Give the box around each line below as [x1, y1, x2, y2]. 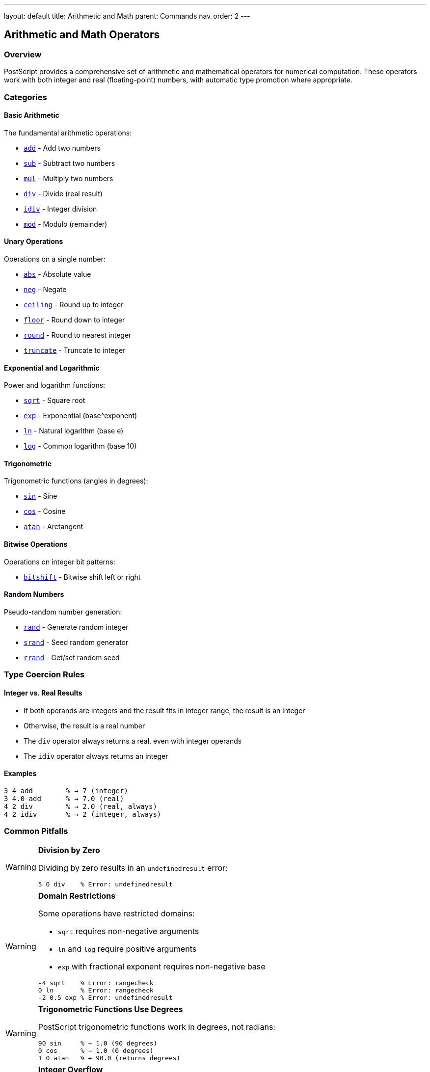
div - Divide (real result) [24, 189, 103, 198]
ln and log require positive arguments [57, 944, 197, 954]
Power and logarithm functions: [4, 381, 106, 390]
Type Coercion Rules [4, 670, 85, 680]
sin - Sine [24, 492, 57, 501]
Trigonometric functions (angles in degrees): [4, 477, 148, 485]
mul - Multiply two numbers [24, 174, 113, 183]
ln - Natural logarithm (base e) [24, 427, 124, 435]
